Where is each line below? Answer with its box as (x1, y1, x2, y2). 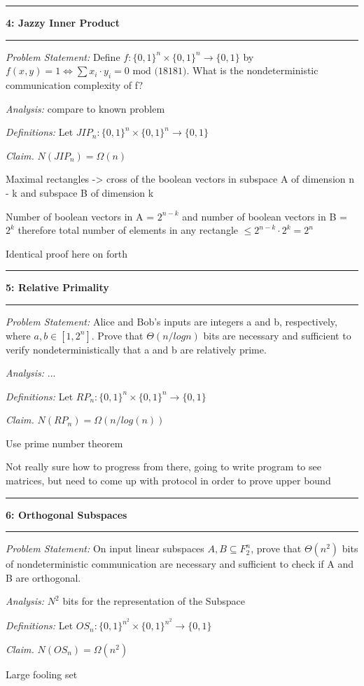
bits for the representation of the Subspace (62, 594, 245, 608)
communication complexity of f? (6, 77, 143, 92)
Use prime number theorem (6, 435, 123, 450)
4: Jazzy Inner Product (6, 15, 120, 29)
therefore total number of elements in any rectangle (17, 223, 238, 237)
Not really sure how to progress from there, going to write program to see (6, 459, 321, 474)
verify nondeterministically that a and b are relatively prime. (6, 342, 267, 356)
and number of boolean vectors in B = (182, 209, 347, 223)
